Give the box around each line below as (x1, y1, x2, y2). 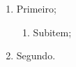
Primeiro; (16, 1, 56, 15)
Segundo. (16, 48, 56, 63)
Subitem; (33, 24, 72, 39)
